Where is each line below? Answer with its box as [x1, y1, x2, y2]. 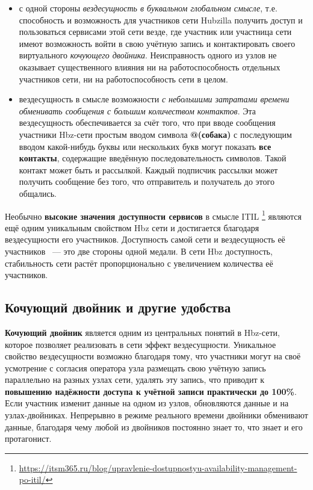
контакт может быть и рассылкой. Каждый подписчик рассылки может [19, 163, 278, 176]
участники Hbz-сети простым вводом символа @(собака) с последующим [19, 128, 292, 140]
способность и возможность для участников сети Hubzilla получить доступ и [19, 13, 303, 26]
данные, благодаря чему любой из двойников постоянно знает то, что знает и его [5, 420, 303, 433]
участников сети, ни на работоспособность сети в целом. [19, 72, 228, 85]
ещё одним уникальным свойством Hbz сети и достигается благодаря [5, 221, 259, 234]
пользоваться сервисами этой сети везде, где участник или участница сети [19, 25, 292, 38]
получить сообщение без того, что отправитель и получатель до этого [19, 175, 274, 188]
